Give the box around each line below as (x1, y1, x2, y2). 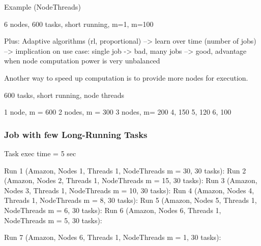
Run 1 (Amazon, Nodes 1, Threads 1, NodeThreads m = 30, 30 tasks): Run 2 (4, 165, 246, 175)
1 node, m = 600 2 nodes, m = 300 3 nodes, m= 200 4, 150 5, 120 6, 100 (4, 107, 231, 117)
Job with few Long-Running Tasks (4, 128, 148, 140)
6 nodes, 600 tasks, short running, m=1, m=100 (4, 18, 154, 29)
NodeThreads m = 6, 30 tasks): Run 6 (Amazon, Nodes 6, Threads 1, (4, 204, 221, 215)
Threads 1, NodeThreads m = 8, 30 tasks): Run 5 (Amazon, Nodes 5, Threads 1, (4, 195, 257, 205)
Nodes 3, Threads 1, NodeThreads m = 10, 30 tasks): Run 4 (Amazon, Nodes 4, (4, 185, 254, 195)
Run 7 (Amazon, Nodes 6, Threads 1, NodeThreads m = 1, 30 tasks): (4, 232, 221, 242)
